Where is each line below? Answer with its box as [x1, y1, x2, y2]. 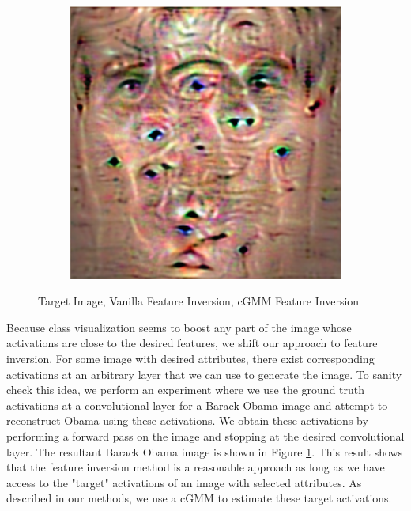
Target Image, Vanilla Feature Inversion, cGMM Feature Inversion [38, 293, 360, 309]
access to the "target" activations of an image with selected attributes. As [6, 474, 362, 490]
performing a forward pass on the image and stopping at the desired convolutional [6, 428, 405, 445]
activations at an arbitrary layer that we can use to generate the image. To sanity [6, 365, 402, 382]
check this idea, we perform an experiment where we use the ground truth [6, 381, 365, 398]
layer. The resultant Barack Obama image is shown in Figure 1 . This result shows [6, 443, 403, 460]
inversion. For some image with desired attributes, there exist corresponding [6, 350, 375, 367]
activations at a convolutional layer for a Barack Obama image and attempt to [6, 396, 388, 413]
